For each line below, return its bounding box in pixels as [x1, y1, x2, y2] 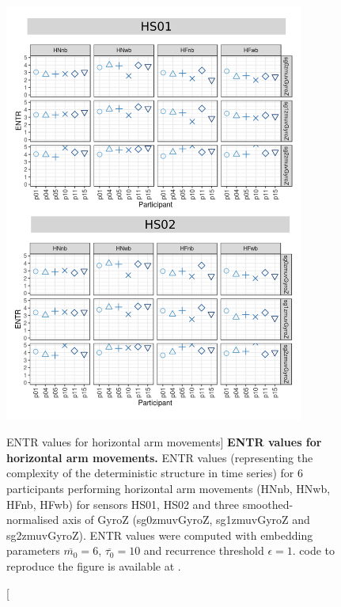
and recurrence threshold [143, 542, 264, 559]
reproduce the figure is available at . [6, 558, 181, 574]
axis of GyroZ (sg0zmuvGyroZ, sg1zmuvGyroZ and [62, 511, 310, 528]
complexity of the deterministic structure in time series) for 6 [6, 465, 303, 481]
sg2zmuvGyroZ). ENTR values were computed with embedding [6, 526, 313, 543]
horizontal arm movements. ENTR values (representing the [6, 449, 313, 465]
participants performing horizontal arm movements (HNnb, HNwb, [6, 480, 331, 497]
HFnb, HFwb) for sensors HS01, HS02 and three [6, 495, 239, 512]
